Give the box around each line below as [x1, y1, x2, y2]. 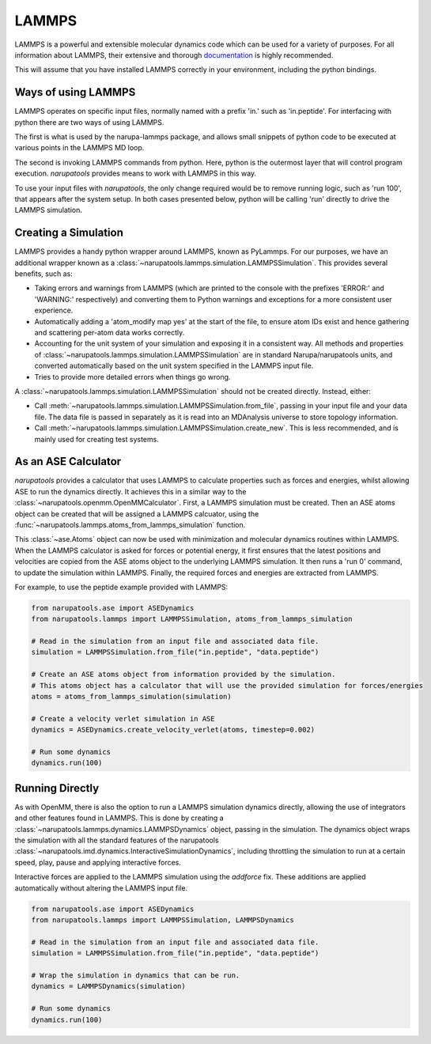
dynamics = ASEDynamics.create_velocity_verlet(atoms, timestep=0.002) [31, 725, 316, 735]
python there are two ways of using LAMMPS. [14, 117, 164, 127]
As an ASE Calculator [14, 455, 122, 468]
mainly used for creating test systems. [34, 434, 160, 444]
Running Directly [14, 781, 100, 795]
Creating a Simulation [14, 226, 124, 240]
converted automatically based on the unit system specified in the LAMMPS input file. [34, 361, 314, 371]
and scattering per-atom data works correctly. [34, 328, 185, 337]
